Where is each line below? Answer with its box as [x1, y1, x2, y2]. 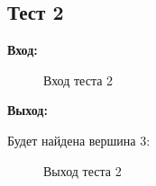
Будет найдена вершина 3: [7, 130, 151, 149]
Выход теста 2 [43, 161, 122, 180]
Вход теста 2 [43, 70, 114, 89]
